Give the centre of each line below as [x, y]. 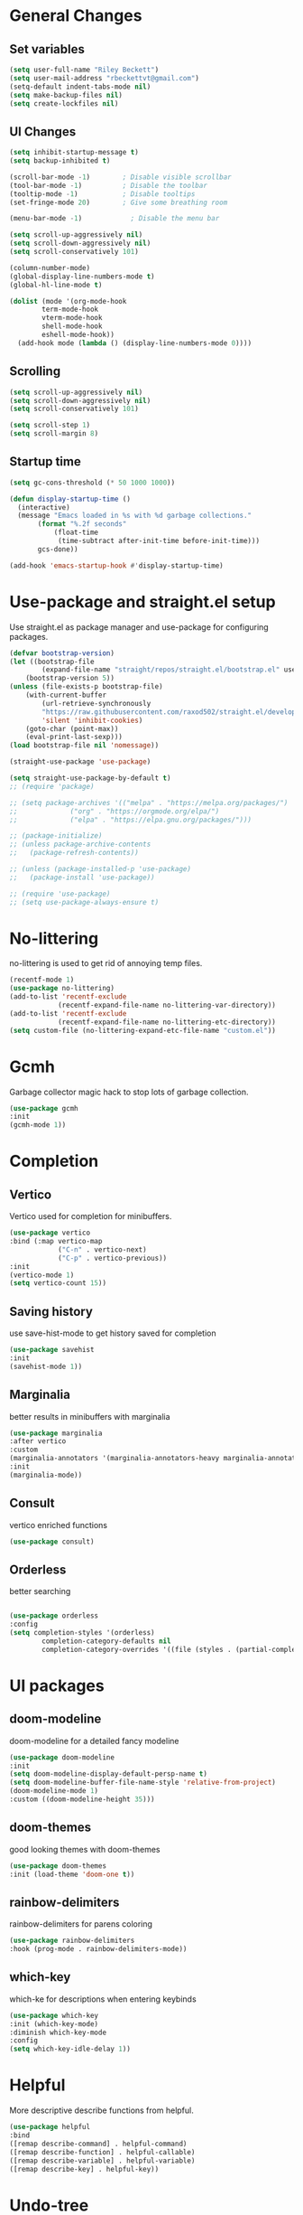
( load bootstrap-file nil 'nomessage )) [84, 746]
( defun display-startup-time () [70, 499]
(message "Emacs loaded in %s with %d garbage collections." [135, 516]
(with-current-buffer [66, 695]
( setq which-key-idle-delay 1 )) [70, 2049]
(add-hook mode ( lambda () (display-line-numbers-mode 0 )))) [135, 343]
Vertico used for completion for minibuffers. [91, 1216]
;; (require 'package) [52, 786]
